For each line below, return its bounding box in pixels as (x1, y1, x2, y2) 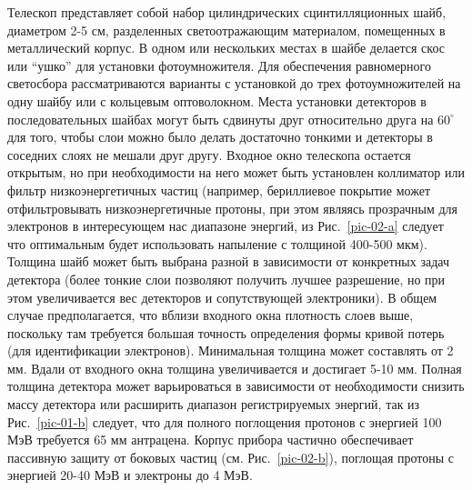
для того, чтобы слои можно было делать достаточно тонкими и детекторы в (7, 127, 433, 146)
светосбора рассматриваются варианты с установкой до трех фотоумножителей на (7, 74, 461, 93)
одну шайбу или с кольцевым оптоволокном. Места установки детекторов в (7, 91, 427, 110)
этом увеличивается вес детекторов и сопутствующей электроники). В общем (7, 287, 437, 306)
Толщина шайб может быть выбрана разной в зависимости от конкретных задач (7, 252, 449, 271)
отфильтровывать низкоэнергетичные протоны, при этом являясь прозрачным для (7, 198, 457, 217)
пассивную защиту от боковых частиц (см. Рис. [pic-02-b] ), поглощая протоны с (7, 447, 455, 466)
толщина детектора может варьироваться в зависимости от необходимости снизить (7, 376, 465, 395)
